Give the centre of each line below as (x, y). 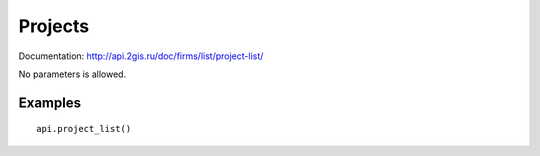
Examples (50, 102)
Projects (54, 26)
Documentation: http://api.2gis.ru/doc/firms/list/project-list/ (141, 56)
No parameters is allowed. (72, 74)
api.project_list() (84, 129)
